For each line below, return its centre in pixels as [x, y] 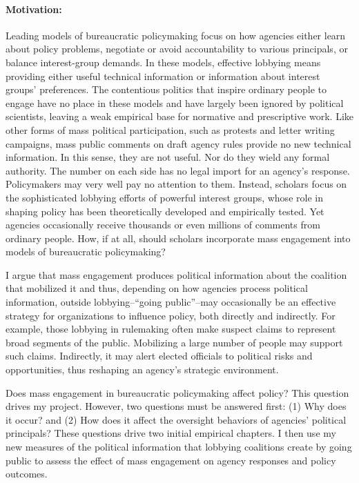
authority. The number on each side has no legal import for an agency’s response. [178, 170]
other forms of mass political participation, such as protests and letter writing [170, 129]
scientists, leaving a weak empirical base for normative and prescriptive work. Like [179, 116]
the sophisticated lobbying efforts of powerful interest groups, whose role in [164, 197]
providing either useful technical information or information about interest [163, 76]
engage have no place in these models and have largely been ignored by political [175, 102]
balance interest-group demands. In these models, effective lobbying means [163, 62]
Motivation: [34, 9]
